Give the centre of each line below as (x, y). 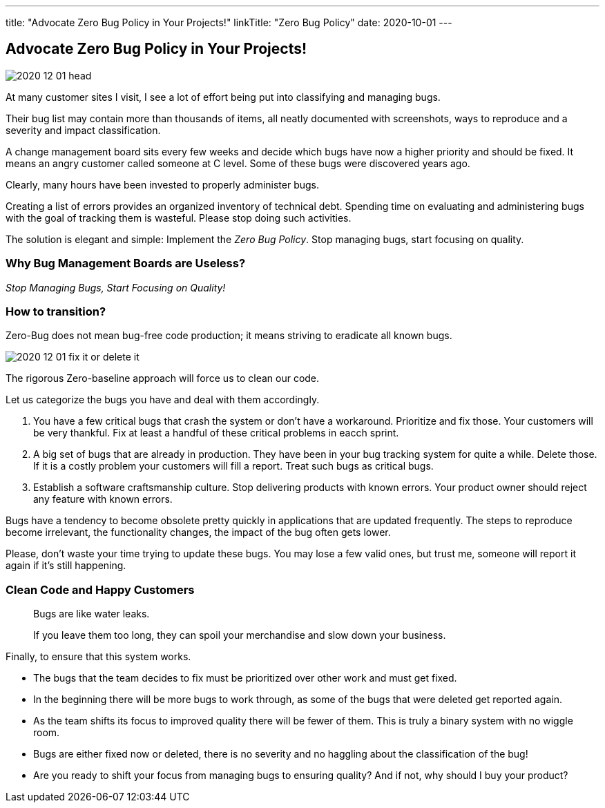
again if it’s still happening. (66, 566)
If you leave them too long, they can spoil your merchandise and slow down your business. (240, 635)
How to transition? (56, 311)
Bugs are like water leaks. (92, 614)
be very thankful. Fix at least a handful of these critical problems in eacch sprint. (216, 433)
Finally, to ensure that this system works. (98, 657)
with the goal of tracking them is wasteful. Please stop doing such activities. (179, 218)
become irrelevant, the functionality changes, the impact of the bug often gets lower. (198, 532)
